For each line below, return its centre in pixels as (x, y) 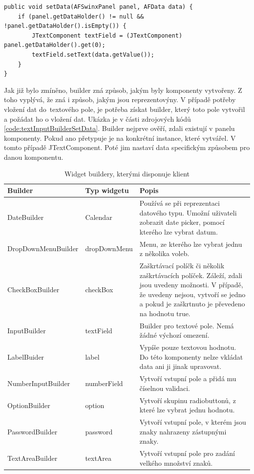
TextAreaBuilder (32, 458)
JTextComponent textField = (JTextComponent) (107, 35)
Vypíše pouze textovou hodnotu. (188, 347)
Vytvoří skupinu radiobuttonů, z (188, 400)
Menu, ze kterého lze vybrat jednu (191, 244)
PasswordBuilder (32, 431)
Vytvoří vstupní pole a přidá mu (188, 378)
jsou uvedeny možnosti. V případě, (191, 285)
